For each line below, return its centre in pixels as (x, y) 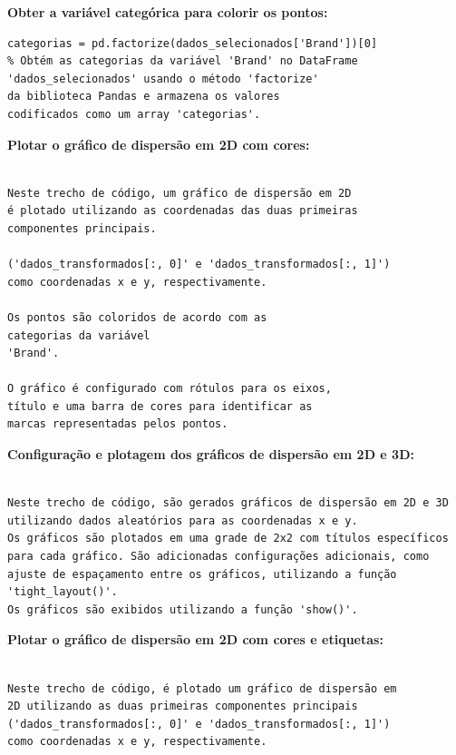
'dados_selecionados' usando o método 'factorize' (163, 78)
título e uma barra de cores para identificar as (160, 406)
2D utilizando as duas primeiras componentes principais (183, 706)
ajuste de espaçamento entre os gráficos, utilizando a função (202, 574)
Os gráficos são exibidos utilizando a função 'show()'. (183, 609)
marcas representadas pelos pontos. (118, 424)
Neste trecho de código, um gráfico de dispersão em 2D (179, 193)
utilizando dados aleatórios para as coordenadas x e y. (183, 520)
